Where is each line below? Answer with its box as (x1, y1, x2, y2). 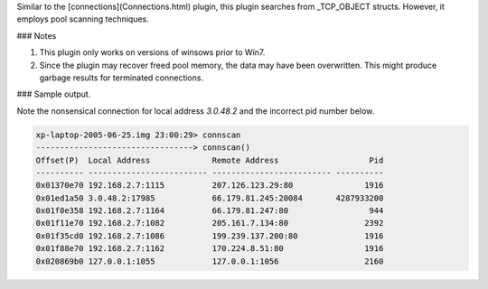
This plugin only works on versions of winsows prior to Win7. (39, 47, 266, 58)
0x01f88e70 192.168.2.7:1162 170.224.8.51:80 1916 (35, 244, 384, 254)
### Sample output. (16, 89, 91, 99)
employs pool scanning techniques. (16, 14, 149, 24)
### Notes (16, 30, 57, 41)
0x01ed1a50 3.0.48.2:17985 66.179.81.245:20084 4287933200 (35, 192, 384, 203)
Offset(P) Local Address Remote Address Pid (35, 154, 384, 165)
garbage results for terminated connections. (39, 72, 203, 83)
